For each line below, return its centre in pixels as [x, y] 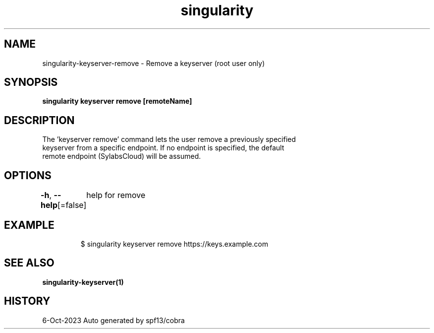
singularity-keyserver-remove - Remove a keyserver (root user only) [154, 63]
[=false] [72, 205]
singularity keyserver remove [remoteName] [117, 101]
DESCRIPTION [39, 120]
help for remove [116, 195]
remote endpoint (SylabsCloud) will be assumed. [122, 156]
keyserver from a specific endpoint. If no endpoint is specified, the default [163, 148]
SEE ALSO [29, 263]
